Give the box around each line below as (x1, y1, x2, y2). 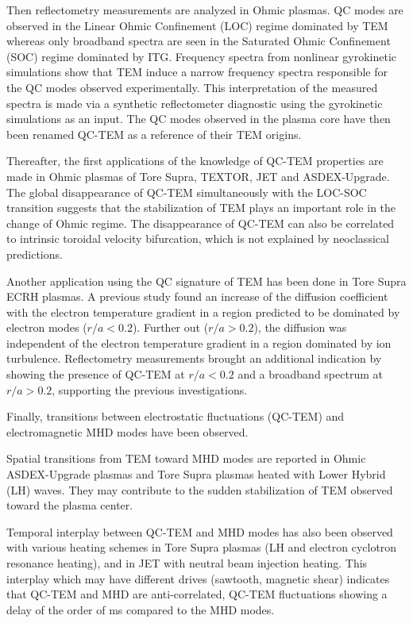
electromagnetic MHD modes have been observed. (6, 423, 249, 440)
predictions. (6, 245, 63, 262)
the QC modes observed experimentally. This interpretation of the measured (6, 79, 378, 95)
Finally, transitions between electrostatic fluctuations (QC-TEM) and (6, 408, 345, 425)
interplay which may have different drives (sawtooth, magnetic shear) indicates (6, 570, 390, 586)
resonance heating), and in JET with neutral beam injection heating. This (6, 555, 368, 571)
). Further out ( (132, 319, 209, 336)
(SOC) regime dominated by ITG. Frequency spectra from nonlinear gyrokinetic (6, 48, 397, 64)
